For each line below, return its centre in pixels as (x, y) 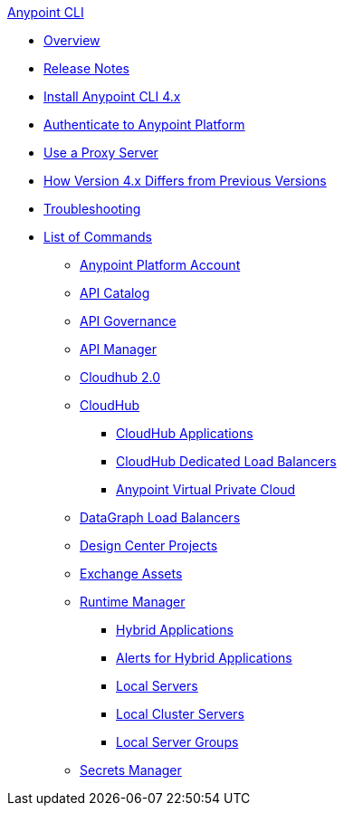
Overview (72, 40)
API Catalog (115, 293)
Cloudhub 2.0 (120, 377)
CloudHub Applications (185, 433)
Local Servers (157, 686)
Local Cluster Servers (180, 714)
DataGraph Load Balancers (160, 517)
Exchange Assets (131, 574)
